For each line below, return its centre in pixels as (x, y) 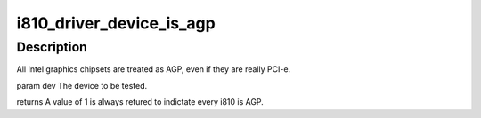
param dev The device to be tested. (82, 85)
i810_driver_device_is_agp (116, 23)
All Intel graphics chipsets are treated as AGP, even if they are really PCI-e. (154, 69)
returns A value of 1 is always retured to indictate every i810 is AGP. (140, 102)
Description (52, 47)
